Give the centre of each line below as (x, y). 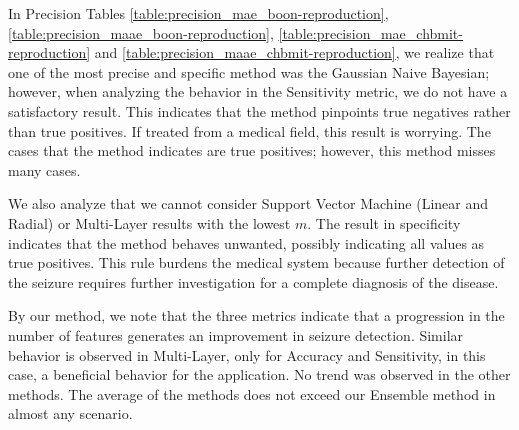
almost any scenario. (70, 413)
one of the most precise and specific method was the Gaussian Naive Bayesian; (249, 71)
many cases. (44, 169)
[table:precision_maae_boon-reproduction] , (141, 32)
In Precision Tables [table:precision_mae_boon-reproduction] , (198, 13)
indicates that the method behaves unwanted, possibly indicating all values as (246, 242)
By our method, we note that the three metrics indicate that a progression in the (256, 315)
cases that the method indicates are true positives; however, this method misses (252, 150)
